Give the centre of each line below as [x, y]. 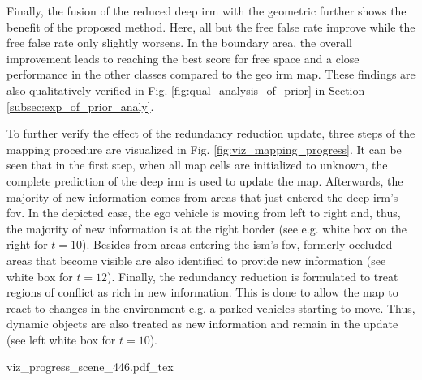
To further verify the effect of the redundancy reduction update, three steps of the [211, 133]
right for [27, 244]
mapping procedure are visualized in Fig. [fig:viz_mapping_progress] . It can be [204, 149]
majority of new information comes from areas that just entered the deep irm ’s [202, 196]
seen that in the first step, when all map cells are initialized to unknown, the [197, 165]
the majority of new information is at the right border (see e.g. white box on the [207, 228]
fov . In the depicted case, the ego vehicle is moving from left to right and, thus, [204, 213]
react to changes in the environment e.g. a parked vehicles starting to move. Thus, [211, 307]
